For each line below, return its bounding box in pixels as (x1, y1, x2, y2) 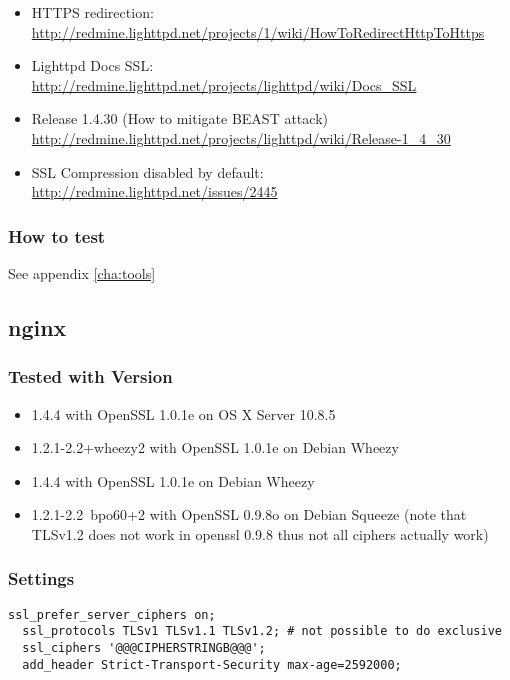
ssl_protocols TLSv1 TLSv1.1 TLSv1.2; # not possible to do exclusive (22, 624, 502, 639)
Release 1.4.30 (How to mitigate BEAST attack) (31, 108, 328, 129)
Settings (8, 566, 75, 591)
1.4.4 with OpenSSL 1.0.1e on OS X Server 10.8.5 (31, 403, 336, 424)
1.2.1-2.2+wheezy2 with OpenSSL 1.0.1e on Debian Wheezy (31, 437, 399, 458)
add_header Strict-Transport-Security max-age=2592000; (22, 657, 402, 672)
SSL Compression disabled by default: (31, 161, 264, 182)
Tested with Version (8, 364, 173, 389)
